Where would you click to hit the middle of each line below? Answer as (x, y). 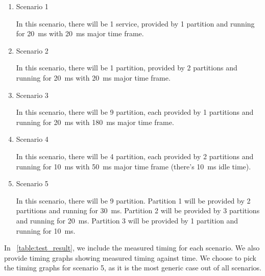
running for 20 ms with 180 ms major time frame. (95, 122)
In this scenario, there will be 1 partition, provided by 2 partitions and (127, 68)
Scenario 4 (32, 139)
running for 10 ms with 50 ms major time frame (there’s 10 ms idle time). (134, 166)
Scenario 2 (32, 50)
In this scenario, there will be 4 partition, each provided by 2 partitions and (135, 156)
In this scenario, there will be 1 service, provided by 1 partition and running (135, 23)
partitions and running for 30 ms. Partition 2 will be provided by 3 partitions (138, 210)
